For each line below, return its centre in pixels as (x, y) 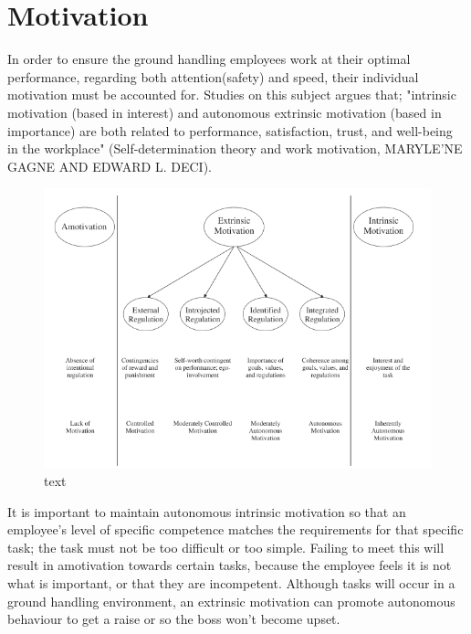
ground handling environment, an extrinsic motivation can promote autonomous (231, 601)
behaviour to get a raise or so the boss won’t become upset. (174, 619)
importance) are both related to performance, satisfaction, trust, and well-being (230, 130)
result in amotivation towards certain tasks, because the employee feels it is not (230, 565)
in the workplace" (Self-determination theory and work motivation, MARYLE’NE (235, 148)
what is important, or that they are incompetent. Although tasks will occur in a (231, 583)
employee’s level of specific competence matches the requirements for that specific (235, 529)
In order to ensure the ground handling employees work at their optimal (209, 59)
